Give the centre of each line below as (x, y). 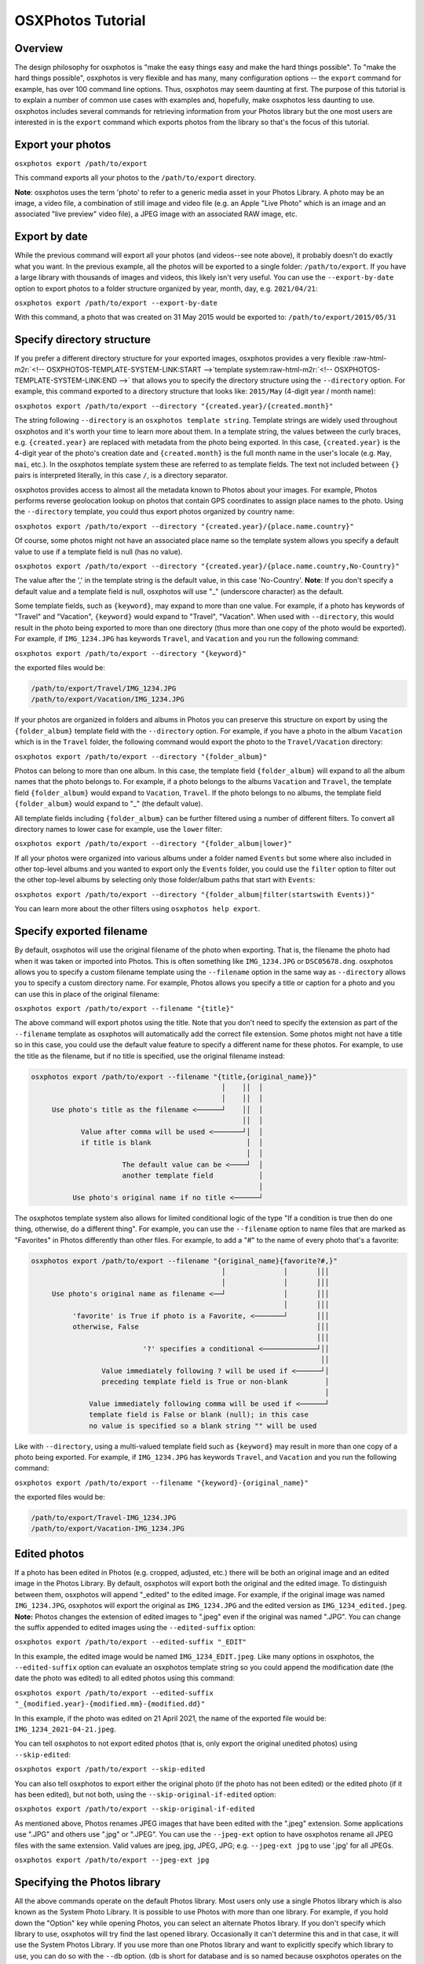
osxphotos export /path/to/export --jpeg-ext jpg (112, 1860)
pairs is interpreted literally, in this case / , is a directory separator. (121, 475)
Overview (39, 48)
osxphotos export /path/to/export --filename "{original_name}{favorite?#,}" (184, 1260)
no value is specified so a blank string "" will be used (203, 1425)
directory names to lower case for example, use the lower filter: (119, 829)
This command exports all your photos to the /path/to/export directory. (135, 178)
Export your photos (63, 144)
